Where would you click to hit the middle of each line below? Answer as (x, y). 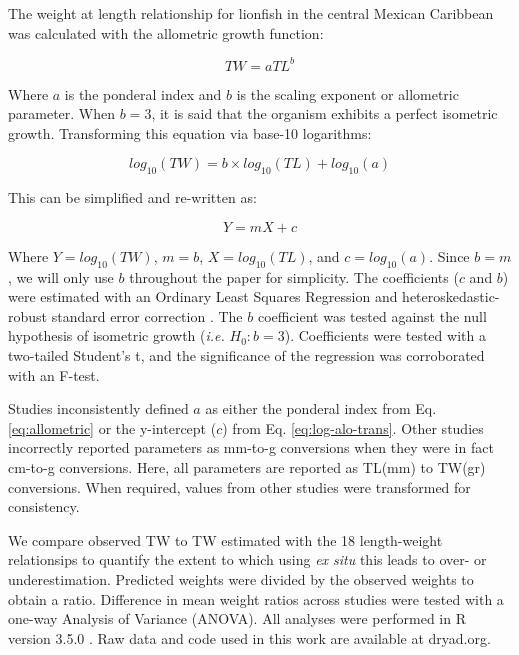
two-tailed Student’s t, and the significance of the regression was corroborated (246, 355)
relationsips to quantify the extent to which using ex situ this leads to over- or (247, 559)
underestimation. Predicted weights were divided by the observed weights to (241, 578)
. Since (449, 255)
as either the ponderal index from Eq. (321, 408)
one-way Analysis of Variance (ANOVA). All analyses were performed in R (237, 618)
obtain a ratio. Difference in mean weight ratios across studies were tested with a (256, 598)
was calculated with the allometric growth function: (166, 32)
